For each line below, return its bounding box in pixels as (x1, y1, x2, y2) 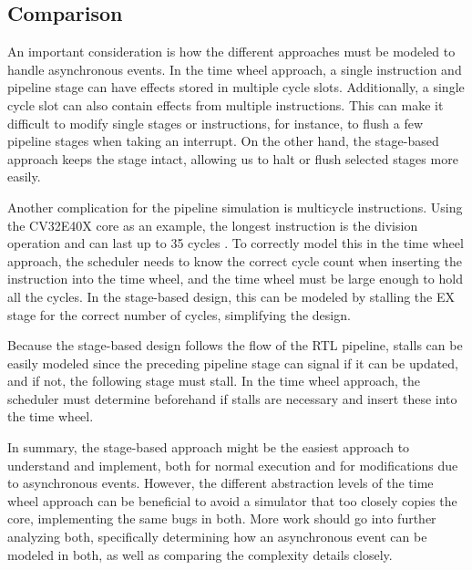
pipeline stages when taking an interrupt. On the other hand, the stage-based (7, 131, 439, 150)
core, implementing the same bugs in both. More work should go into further (7, 509, 436, 528)
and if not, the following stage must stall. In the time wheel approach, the (7, 371, 420, 390)
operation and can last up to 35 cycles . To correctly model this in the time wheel (7, 233, 464, 253)
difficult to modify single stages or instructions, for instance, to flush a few (7, 113, 424, 132)
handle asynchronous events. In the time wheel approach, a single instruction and (7, 59, 462, 78)
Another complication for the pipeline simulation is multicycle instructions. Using (7, 197, 463, 216)
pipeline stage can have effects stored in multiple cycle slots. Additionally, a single (7, 78, 465, 97)
